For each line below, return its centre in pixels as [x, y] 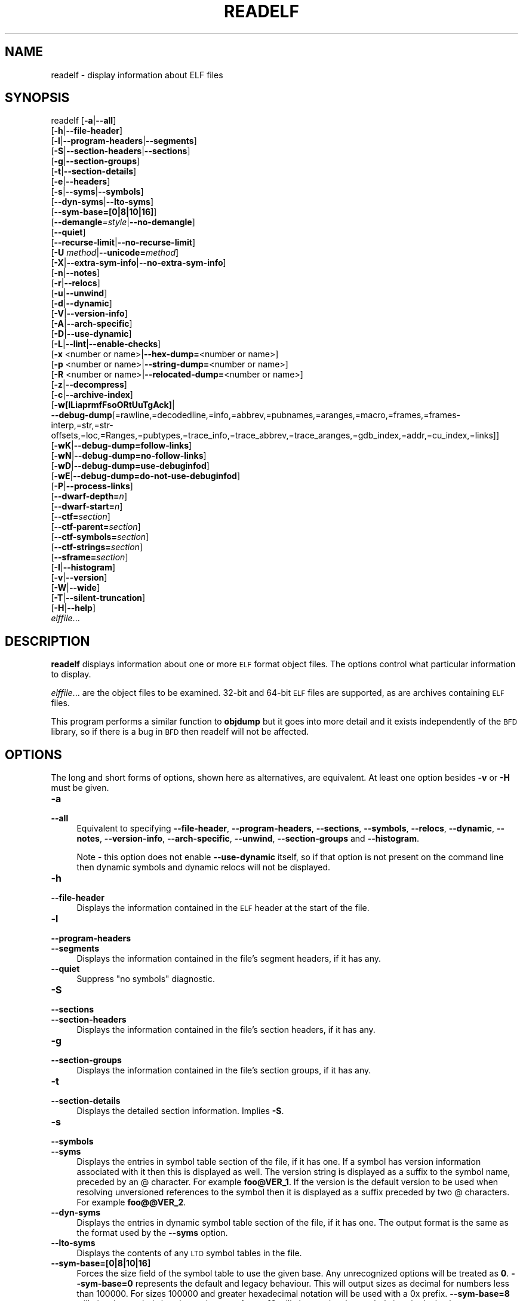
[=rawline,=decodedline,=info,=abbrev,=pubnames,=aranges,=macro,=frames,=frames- [286, 415]
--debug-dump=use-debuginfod [140, 466]
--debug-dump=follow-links [131, 446]
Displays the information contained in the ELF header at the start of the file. [223, 908]
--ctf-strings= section [97, 547]
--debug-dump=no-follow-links [139, 456]
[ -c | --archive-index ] [92, 395]
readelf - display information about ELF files [137, 75]
